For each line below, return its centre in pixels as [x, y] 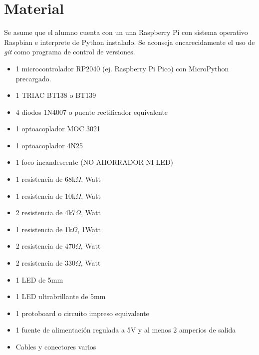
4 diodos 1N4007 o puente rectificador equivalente [92, 112]
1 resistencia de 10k [46, 195]
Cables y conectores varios [56, 347]
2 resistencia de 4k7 [46, 212]
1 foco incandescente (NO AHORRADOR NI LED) [95, 162]
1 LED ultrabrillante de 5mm [61, 296]
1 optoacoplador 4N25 [49, 145]
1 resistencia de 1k [44, 229]
